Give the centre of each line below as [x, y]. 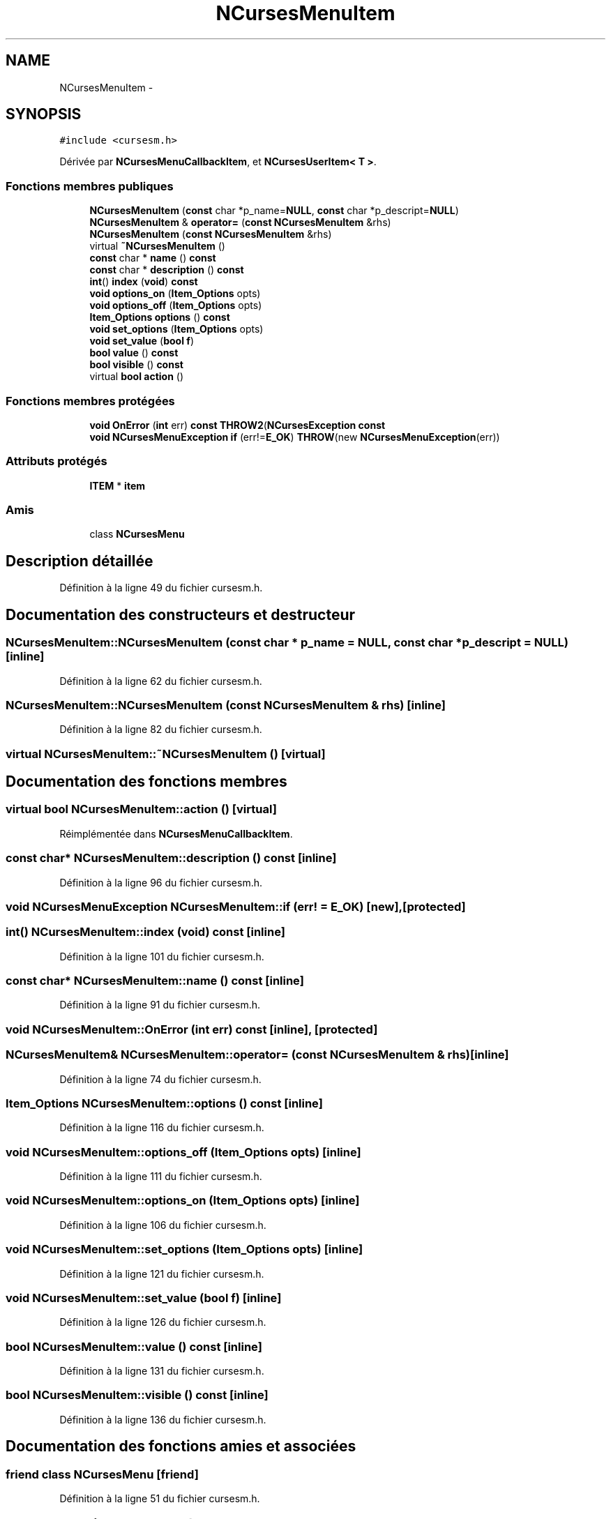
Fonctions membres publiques [90, 186]
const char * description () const [167, 270]
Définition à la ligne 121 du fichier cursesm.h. [162, 1274]
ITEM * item [118, 485]
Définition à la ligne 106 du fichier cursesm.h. [163, 1225]
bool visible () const [136, 365]
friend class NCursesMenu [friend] [102, 1474]
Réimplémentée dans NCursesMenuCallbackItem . [176, 833]
